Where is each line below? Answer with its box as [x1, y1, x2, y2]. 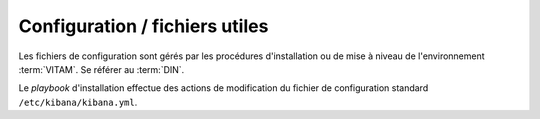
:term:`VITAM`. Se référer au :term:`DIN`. [18, 63, 185, 75]
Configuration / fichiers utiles [18, 15, 269, 37]
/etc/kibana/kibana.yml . [18, 96, 138, 108]
